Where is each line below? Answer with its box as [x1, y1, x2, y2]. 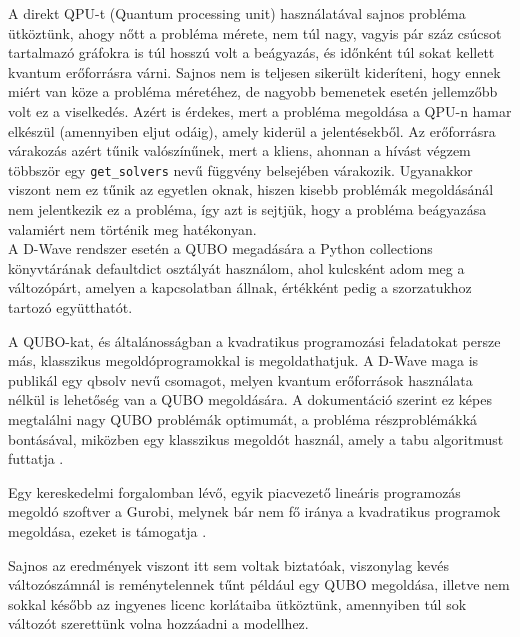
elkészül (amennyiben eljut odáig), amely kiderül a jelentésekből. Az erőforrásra [8, 120, 496, 141]
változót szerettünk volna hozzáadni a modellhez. [8, 613, 309, 634]
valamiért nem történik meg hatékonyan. [8, 218, 257, 239]
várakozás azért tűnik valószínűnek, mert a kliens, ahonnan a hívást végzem [8, 140, 471, 161]
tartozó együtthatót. [8, 296, 133, 317]
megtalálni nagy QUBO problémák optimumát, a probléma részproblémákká [8, 408, 478, 429]
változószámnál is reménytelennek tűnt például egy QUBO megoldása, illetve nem [8, 574, 510, 595]
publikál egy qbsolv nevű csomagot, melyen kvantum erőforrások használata [8, 369, 473, 390]
